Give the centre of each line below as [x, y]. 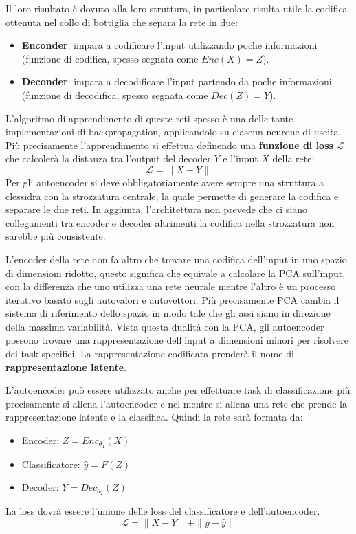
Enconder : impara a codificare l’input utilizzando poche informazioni [169, 45]
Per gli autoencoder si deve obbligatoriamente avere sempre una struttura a [165, 182]
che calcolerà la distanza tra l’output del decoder [108, 158]
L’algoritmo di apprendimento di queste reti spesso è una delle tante [149, 118]
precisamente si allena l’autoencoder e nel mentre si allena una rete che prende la [176, 403]
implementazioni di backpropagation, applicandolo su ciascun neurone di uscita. [174, 132]
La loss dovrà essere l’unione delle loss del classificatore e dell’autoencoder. [163, 511]
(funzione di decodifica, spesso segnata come [115, 94]
